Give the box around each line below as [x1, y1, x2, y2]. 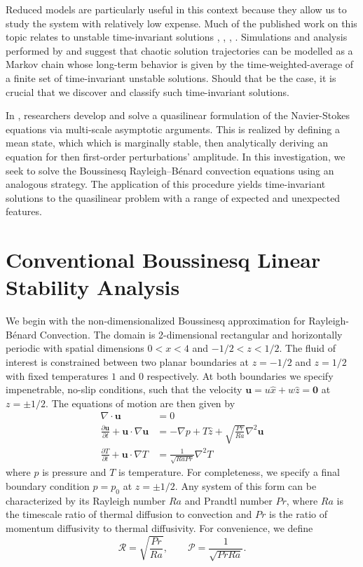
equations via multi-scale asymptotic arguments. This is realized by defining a [6, 121, 340, 136]
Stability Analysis [6, 273, 180, 301]
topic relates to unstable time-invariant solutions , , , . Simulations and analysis [6, 29, 348, 44]
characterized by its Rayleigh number [6, 493, 166, 507]
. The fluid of [279, 341, 336, 355]
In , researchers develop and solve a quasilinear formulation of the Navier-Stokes [6, 108, 350, 123]
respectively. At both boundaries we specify [146, 368, 334, 383]
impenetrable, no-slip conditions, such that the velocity [6, 382, 242, 397]
